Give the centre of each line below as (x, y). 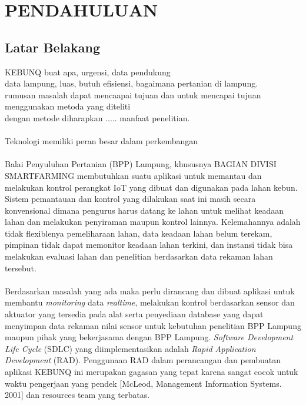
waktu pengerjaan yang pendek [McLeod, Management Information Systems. (143, 383)
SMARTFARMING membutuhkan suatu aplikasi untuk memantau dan (133, 175)
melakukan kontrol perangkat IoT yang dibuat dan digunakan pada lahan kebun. (151, 187)
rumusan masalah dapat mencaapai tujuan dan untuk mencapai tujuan (133, 94)
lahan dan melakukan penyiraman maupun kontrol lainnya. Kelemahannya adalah (153, 222)
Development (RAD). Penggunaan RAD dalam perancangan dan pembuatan (143, 360)
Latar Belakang (53, 47)
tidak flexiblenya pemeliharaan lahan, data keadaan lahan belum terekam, (139, 233)
